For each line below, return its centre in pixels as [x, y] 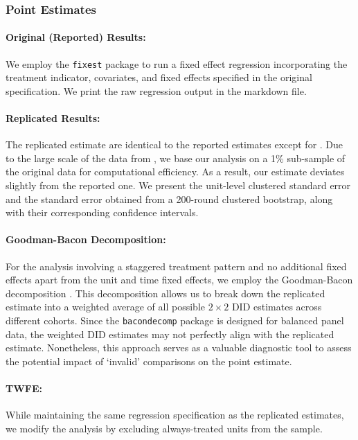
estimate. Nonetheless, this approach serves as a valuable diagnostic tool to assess [179, 347]
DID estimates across [277, 307]
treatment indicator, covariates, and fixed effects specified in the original [159, 77]
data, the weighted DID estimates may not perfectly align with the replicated [170, 334]
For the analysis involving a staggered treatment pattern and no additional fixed [176, 266]
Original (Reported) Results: [76, 37]
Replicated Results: [53, 118]
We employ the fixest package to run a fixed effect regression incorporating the [177, 63]
